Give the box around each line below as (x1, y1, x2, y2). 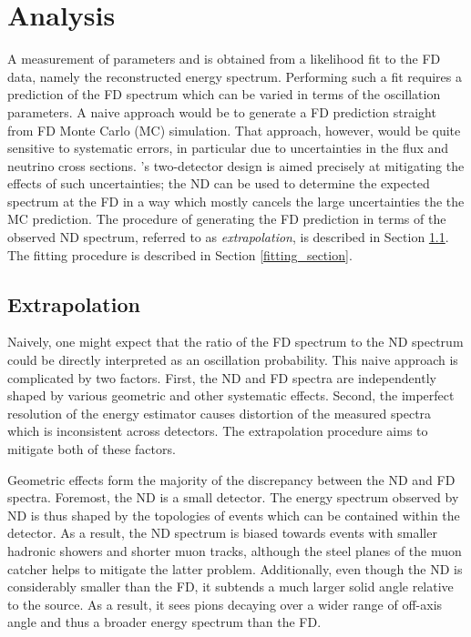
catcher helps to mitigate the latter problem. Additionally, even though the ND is (7, 559, 463, 578)
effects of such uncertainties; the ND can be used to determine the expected (7, 174, 430, 193)
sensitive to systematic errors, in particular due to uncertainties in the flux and (7, 138, 449, 157)
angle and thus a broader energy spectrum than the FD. (7, 612, 322, 632)
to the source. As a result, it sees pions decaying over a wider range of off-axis (7, 594, 443, 613)
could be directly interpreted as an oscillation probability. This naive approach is (7, 350, 458, 369)
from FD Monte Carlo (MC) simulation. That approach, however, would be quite (7, 120, 461, 139)
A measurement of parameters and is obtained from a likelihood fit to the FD (7, 49, 441, 68)
